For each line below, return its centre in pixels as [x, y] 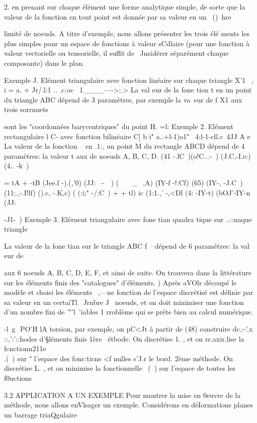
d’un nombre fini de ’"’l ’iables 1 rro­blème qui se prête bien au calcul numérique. [128, 312]
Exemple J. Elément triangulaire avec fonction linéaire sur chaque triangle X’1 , [129, 80]
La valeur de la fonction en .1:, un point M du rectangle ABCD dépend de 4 [124, 146]
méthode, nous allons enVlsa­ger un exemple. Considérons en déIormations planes [128, 405]
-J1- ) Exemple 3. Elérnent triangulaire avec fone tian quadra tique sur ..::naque [128, 219]
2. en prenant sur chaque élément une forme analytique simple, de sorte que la [125, 7]
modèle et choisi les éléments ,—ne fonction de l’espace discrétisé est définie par [129, 292]
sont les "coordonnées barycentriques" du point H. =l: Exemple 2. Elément [119, 126]
